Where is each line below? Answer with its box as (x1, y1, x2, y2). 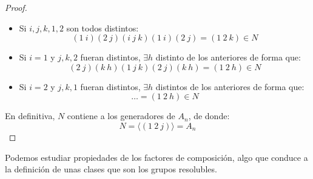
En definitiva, (5, 109, 55, 122)
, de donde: (188, 109, 230, 122)
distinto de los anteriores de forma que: (155, 51, 301, 63)
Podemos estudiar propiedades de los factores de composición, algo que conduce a (5, 151, 308, 163)
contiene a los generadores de (67, 109, 175, 122)
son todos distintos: (66, 21, 139, 34)
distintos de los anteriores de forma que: (155, 80, 305, 93)
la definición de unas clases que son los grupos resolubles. (5, 163, 217, 175)
